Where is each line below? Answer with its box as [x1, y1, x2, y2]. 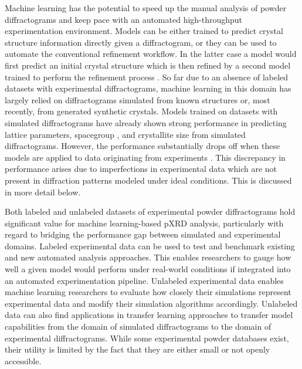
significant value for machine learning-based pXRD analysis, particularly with [5, 216, 284, 229]
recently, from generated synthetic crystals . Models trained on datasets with [5, 105, 278, 117]
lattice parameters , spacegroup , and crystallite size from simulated [5, 128, 246, 140]
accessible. [5, 354, 42, 367]
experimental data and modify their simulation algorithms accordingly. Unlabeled [5, 297, 298, 309]
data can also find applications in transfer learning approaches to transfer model [5, 309, 293, 321]
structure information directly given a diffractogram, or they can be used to [5, 36, 277, 48]
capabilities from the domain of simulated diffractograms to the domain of [5, 320, 272, 333]
